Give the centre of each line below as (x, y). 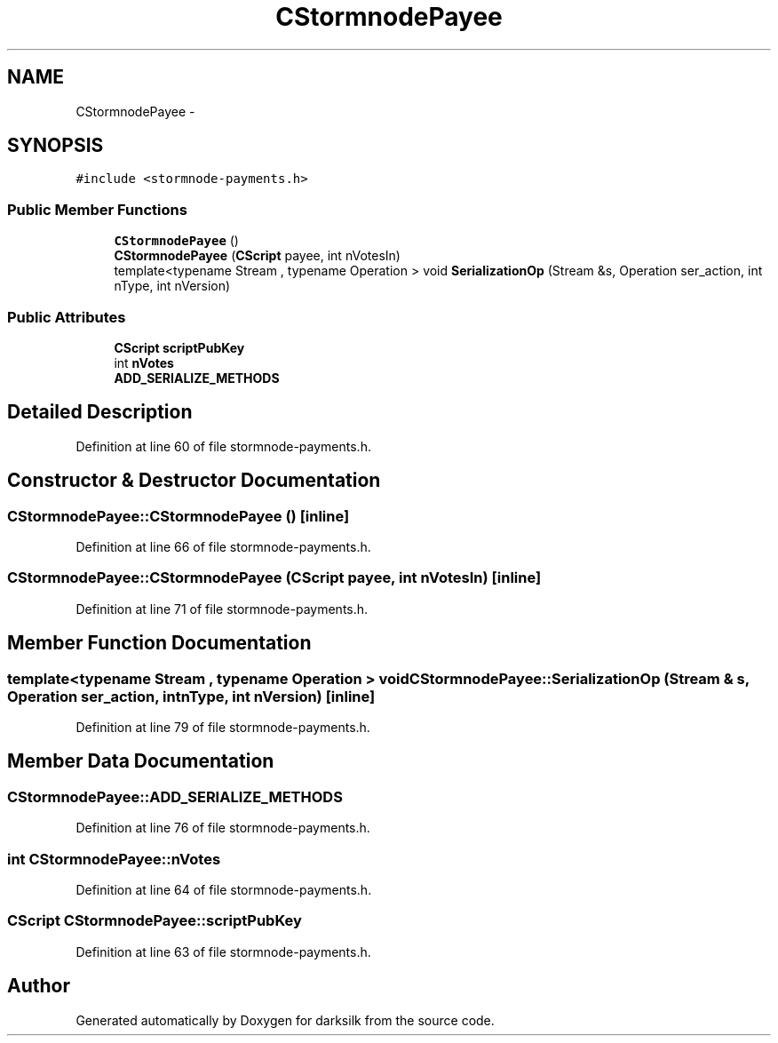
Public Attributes (67, 317)
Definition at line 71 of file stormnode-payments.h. (222, 609)
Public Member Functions (97, 209)
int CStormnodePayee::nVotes (114, 859)
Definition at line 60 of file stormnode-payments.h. (223, 446)
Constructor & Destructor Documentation (194, 481)
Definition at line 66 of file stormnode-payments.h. (223, 547)
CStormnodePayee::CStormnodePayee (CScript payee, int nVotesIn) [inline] (274, 578)
